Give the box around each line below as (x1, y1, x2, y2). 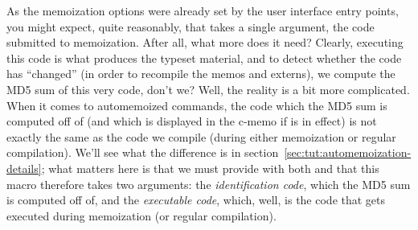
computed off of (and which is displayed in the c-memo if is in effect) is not (6, 113, 377, 129)
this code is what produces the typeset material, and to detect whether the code (6, 49, 402, 66)
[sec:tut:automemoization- (284, 144, 412, 161)
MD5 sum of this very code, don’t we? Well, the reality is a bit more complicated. (6, 80, 410, 97)
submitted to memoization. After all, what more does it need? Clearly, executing (6, 34, 404, 51)
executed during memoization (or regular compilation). (6, 207, 277, 224)
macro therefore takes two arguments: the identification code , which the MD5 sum (6, 175, 411, 192)
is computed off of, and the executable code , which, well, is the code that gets (6, 191, 386, 208)
